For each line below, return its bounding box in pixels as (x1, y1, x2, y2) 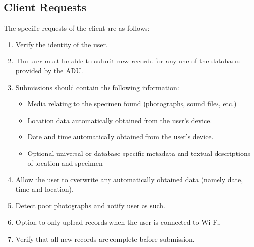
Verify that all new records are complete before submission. (15, 233, 195, 244)
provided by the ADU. (15, 65, 83, 75)
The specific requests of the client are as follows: (4, 23, 150, 33)
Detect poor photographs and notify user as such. (15, 200, 165, 211)
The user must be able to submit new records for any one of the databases (15, 56, 241, 66)
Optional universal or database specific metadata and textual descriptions (27, 148, 251, 158)
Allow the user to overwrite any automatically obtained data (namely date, (15, 174, 243, 185)
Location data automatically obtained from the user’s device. (27, 115, 212, 125)
